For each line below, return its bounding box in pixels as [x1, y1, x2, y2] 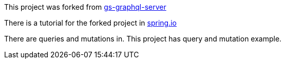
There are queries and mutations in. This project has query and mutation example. [4, 34, 282, 43]
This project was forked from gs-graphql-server [4, 3, 166, 11]
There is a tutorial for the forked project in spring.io [4, 18, 177, 27]
